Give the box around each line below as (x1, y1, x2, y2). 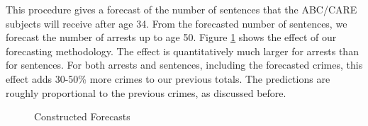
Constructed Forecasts (34, 109, 130, 124)
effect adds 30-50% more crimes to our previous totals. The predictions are (6, 71, 330, 86)
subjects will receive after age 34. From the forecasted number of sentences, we (6, 16, 347, 30)
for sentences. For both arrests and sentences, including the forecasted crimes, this (6, 57, 363, 72)
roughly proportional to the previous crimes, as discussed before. (6, 85, 286, 100)
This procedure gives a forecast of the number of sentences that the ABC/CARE (6, 2, 357, 16)
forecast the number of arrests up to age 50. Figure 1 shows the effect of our (6, 30, 337, 45)
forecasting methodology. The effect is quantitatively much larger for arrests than (6, 43, 359, 58)
